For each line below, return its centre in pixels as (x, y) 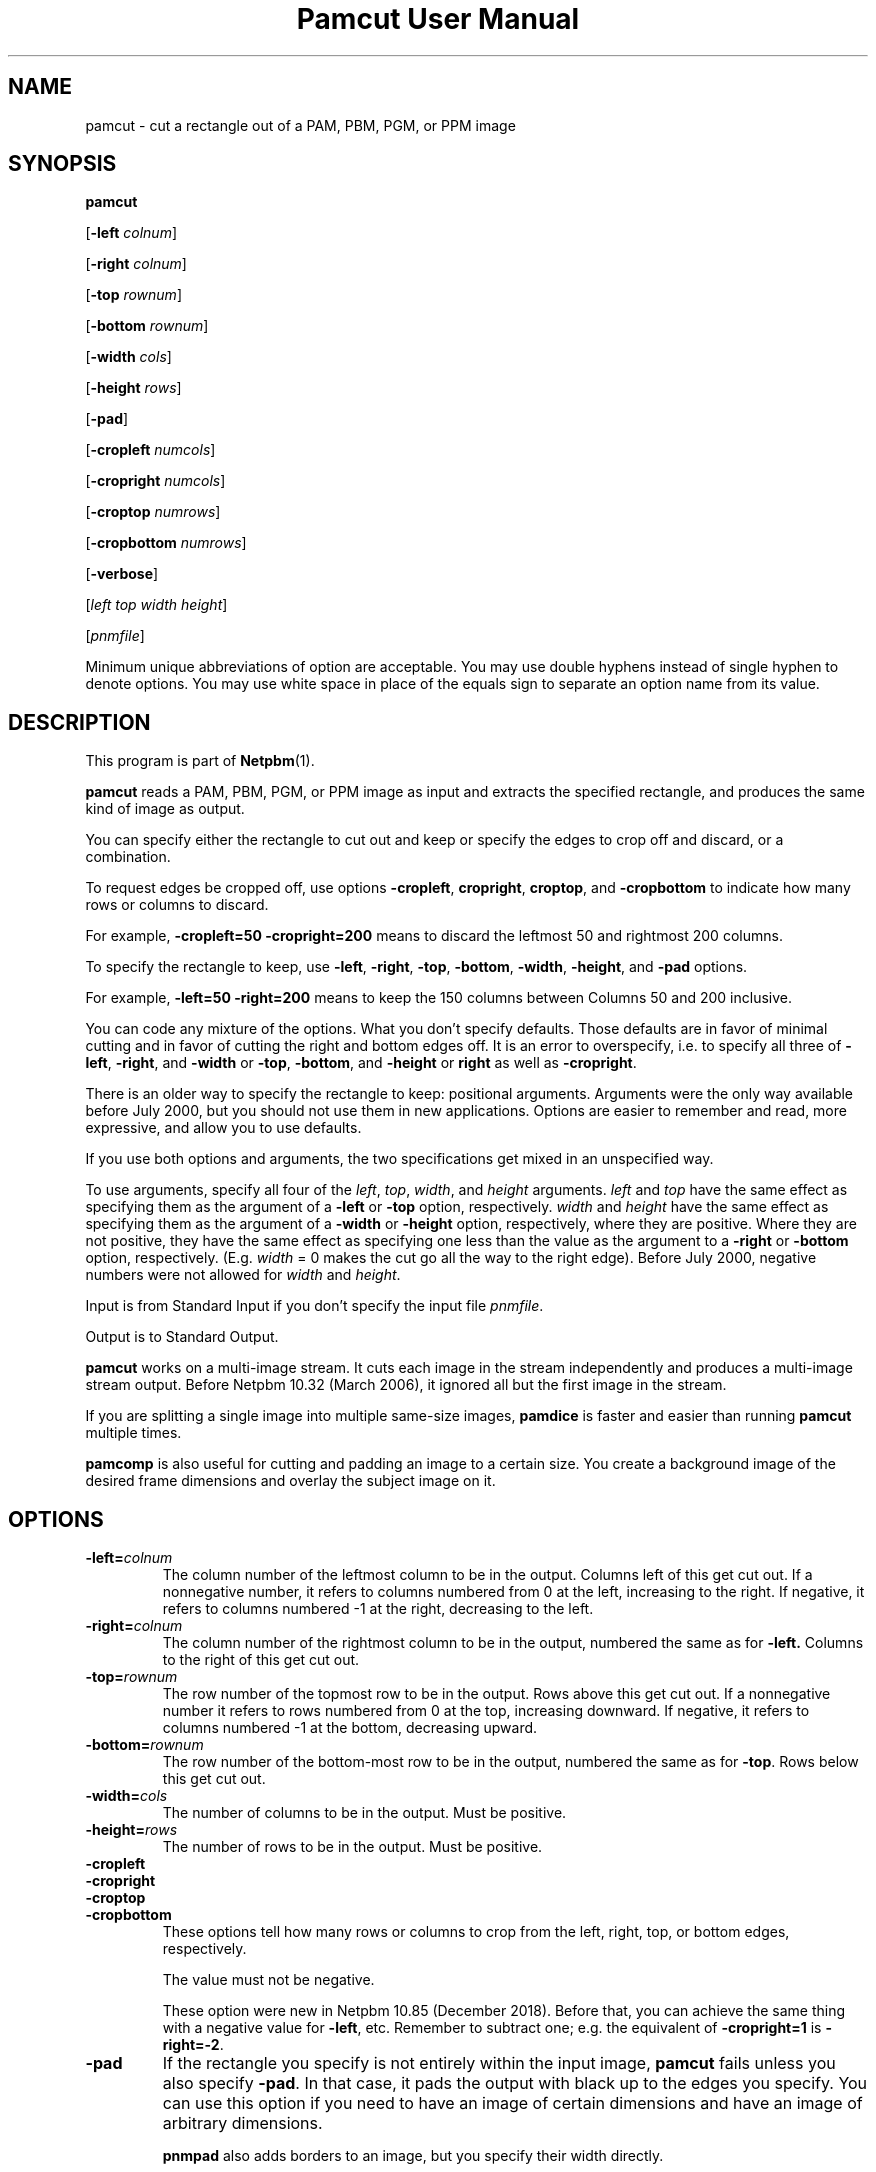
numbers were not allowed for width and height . (243, 1275)
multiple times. (133, 1433)
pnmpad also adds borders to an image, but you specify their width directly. (413, 2156)
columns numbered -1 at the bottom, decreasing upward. (350, 1728)
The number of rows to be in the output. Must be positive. (352, 1847)
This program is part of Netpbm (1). (200, 761)
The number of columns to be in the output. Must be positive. (364, 1813)
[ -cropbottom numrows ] (166, 543)
